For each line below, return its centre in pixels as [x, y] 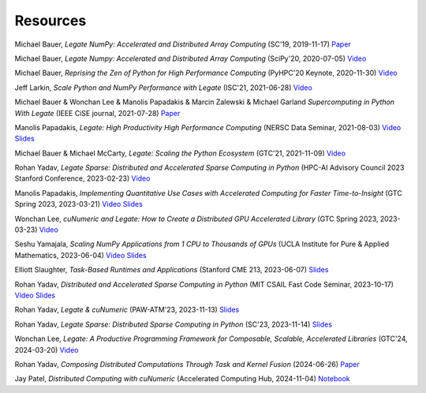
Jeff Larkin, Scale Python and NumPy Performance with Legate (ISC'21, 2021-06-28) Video [164, 88]
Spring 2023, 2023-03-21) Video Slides [79, 204]
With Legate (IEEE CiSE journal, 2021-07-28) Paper [97, 113]
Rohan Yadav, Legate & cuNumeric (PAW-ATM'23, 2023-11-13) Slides [127, 310]
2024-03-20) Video [47, 350]
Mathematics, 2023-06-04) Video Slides [80, 255]
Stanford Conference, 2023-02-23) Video [82, 178]
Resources [50, 21]
